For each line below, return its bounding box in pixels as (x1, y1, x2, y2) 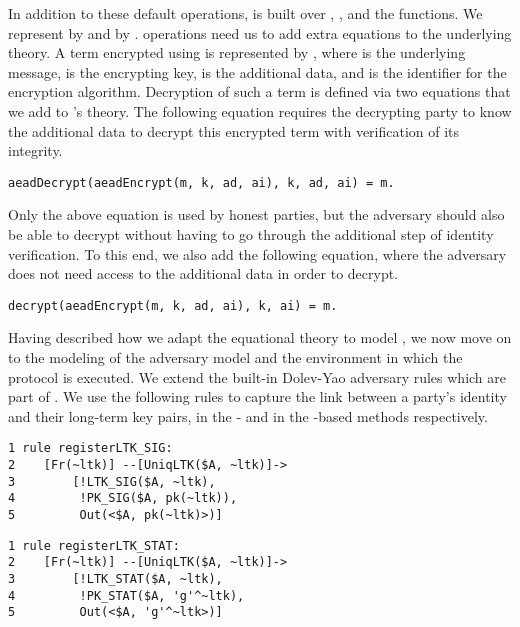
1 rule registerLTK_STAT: (8, 538, 180, 553)
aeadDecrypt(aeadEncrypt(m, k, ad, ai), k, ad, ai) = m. (8, 175, 395, 190)
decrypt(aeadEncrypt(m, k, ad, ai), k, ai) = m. (8, 298, 338, 313)
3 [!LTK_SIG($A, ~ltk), (8, 474, 216, 489)
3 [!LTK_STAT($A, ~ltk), (8, 572, 223, 586)
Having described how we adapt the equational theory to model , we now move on (8, 327, 512, 348)
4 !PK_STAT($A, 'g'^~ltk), (8, 588, 245, 603)
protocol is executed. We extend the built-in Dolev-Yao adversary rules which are (8, 366, 507, 387)
